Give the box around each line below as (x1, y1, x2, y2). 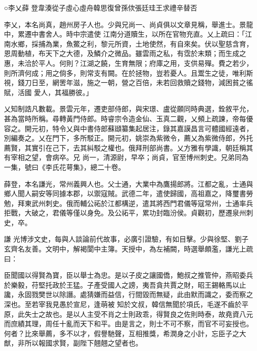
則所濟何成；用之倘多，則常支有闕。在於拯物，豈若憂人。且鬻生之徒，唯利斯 (4, 67, 253, 78)
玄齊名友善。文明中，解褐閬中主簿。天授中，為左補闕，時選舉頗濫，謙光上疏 (4, 244, 253, 254)
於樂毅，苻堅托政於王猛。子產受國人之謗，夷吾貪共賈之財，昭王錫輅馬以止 (4, 279, 246, 290)
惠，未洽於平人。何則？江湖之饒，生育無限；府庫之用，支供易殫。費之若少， (4, 57, 253, 68)
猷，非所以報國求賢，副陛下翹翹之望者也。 (4, 338, 142, 348)
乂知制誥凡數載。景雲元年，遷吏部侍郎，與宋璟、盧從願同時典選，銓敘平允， (4, 103, 253, 114)
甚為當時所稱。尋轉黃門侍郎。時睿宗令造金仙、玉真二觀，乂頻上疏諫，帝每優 (4, 113, 253, 123)
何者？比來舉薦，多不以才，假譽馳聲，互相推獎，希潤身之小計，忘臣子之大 (4, 328, 246, 338)
